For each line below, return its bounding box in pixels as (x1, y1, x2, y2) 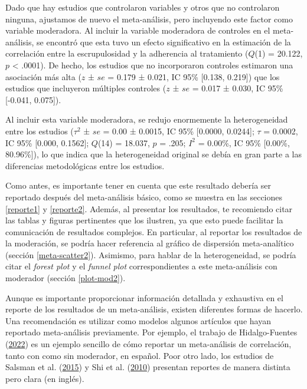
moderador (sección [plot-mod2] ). (5, 272, 126, 284)
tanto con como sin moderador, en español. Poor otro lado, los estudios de (5, 349, 274, 361)
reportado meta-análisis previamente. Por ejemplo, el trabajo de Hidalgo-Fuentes (5, 326, 298, 338)
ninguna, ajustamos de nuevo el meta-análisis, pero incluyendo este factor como (5, 12, 293, 25)
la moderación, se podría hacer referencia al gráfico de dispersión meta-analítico (5, 237, 294, 249)
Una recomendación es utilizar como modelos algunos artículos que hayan (5, 314, 271, 327)
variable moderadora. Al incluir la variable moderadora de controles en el (5, 24, 270, 37)
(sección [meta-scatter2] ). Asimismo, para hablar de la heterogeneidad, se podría (5, 248, 296, 261)
